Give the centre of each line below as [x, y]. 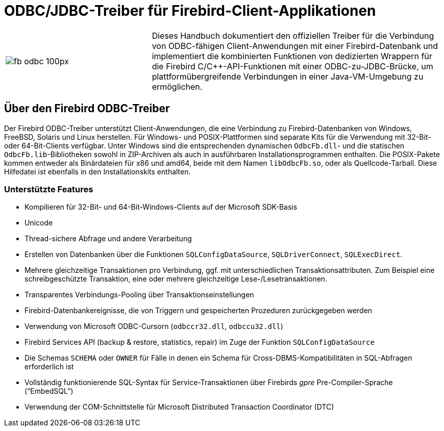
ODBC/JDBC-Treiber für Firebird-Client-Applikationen [190, 11]
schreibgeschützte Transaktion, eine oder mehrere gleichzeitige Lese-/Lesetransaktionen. [176, 279]
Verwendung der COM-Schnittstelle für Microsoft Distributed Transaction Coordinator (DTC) [179, 407]
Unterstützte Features [49, 189]
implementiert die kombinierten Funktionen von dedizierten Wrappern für [292, 56]
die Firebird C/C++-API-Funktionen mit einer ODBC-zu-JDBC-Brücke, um [292, 66]
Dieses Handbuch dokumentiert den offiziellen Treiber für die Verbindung [293, 35]
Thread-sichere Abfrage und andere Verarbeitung [108, 239]
